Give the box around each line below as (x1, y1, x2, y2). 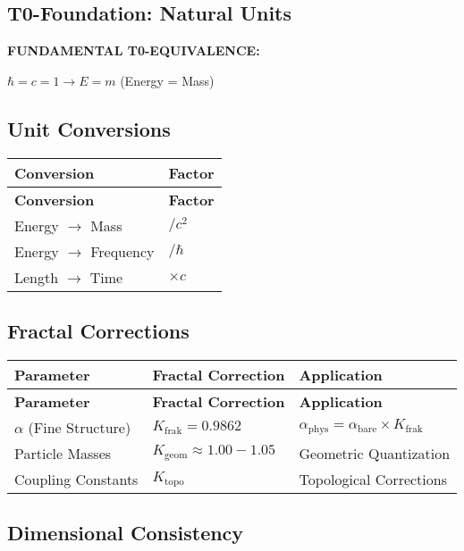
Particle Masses (14, 442, 112, 463)
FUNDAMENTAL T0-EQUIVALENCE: (7, 41, 260, 60)
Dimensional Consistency (7, 519, 244, 547)
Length (14, 266, 59, 288)
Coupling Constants (14, 468, 139, 489)
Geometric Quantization (299, 442, 451, 463)
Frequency (90, 240, 155, 262)
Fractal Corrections (7, 316, 190, 344)
